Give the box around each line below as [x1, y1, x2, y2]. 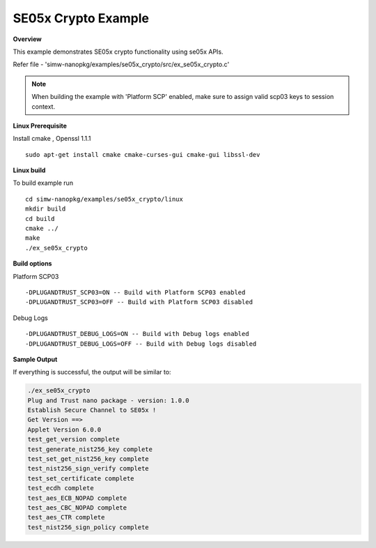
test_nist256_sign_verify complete [27, 464, 149, 473]
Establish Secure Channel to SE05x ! [27, 406, 157, 414]
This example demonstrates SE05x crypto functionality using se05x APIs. [13, 47, 224, 56]
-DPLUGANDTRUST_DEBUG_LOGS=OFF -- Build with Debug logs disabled [25, 340, 257, 348]
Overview [13, 35, 42, 43]
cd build [25, 215, 55, 222]
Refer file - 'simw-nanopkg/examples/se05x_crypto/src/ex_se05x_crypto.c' [13, 60, 230, 69]
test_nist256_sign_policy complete [27, 523, 149, 531]
